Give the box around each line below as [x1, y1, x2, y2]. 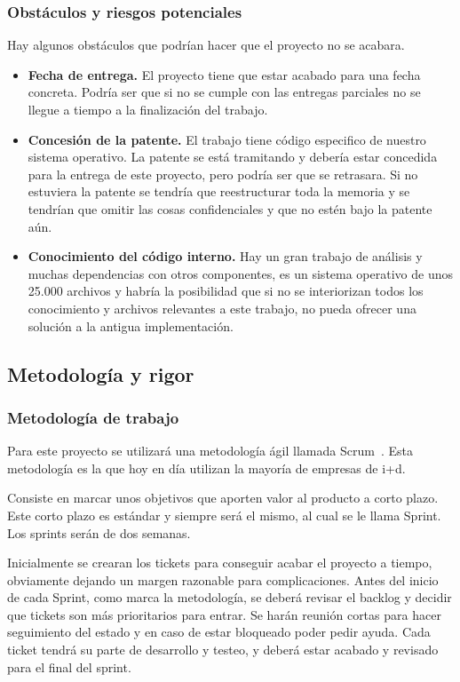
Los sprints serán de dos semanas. [7, 523, 191, 542]
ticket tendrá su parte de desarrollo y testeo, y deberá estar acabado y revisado [7, 640, 439, 659]
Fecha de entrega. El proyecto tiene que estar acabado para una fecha [28, 65, 421, 83]
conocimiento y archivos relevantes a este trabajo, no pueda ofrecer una [28, 298, 416, 317]
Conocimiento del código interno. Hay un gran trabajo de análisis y [28, 247, 423, 266]
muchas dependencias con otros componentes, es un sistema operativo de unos [28, 264, 453, 282]
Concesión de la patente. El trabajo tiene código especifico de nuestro [28, 130, 426, 148]
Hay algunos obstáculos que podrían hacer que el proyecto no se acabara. [7, 36, 405, 54]
